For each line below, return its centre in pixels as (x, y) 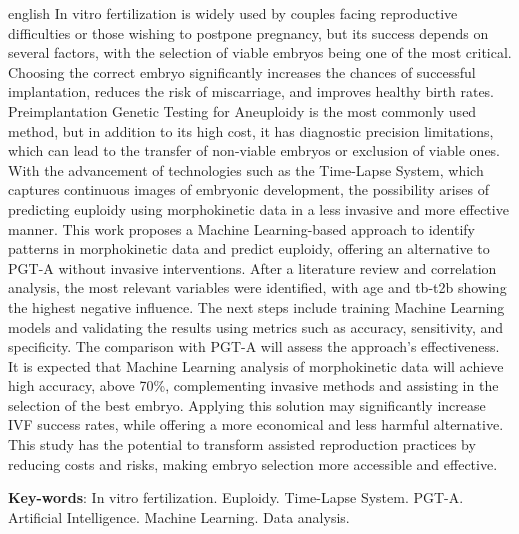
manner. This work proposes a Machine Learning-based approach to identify (241, 228)
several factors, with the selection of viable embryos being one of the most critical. (260, 52)
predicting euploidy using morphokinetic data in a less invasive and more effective (258, 208)
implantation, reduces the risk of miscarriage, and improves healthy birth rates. (251, 91)
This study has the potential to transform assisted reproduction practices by (242, 444)
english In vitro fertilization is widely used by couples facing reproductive (233, 13)
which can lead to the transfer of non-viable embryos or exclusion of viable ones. (254, 150)
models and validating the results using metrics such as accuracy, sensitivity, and (256, 326)
